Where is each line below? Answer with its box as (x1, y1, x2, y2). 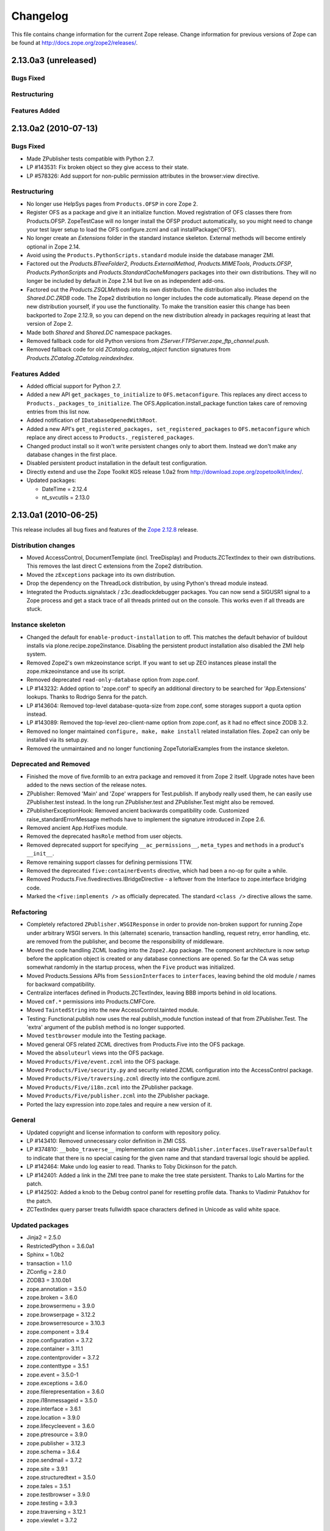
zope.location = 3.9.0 (26, 1413, 81, 1421)
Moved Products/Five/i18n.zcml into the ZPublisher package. (26, 1083, 194, 1091)
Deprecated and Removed (11, 760, 90, 769)
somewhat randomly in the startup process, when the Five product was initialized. (26, 963, 235, 971)
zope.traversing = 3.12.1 (26, 1508, 86, 1515)
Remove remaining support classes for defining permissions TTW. (26, 858, 193, 866)
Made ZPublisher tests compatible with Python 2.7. (26, 155, 155, 162)
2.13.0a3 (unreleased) (11, 55, 97, 66)
